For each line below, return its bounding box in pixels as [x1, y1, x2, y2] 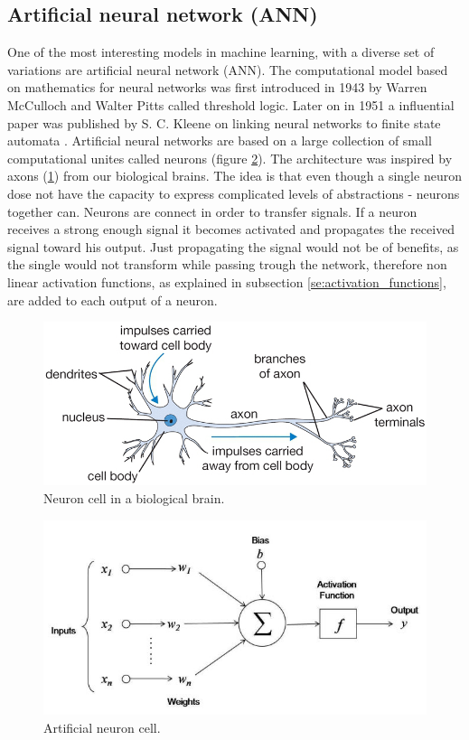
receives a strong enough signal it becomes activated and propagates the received [7, 220, 455, 239]
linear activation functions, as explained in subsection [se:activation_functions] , [7, 272, 446, 291]
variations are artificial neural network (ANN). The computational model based [7, 60, 448, 79]
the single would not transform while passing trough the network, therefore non [7, 255, 447, 274]
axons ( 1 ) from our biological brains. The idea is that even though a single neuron [7, 166, 462, 185]
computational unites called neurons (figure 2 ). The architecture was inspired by [7, 148, 453, 167]
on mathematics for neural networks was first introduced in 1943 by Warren [7, 78, 427, 97]
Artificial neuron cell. [43, 717, 161, 736]
